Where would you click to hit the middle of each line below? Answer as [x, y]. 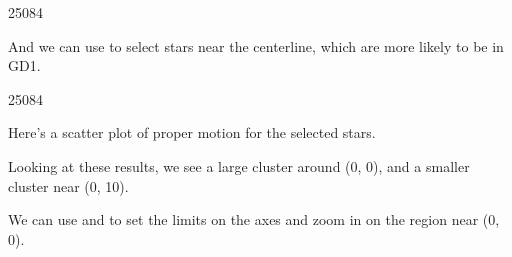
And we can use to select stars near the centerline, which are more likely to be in [256, 45]
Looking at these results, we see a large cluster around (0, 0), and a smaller [239, 165]
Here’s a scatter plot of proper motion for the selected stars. [192, 132]
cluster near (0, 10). [68, 185]
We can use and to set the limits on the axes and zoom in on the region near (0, [254, 219]
